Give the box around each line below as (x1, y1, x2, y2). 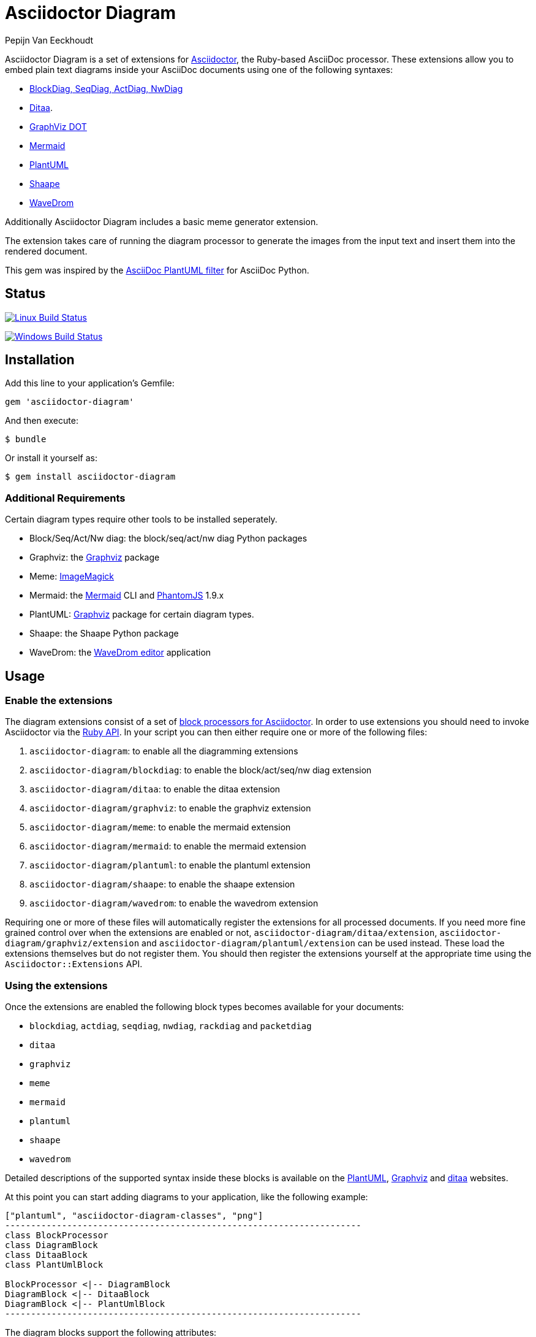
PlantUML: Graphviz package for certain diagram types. (29, 609, 254, 620)
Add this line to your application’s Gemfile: (5, 378, 175, 389)
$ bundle (5, 434, 47, 445)
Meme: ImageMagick (29, 571, 115, 582)
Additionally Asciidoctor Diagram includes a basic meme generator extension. (5, 216, 319, 227)
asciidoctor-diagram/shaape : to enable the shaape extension (29, 879, 295, 890)
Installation (5, 352, 75, 368)
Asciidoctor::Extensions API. (5, 959, 143, 970)
